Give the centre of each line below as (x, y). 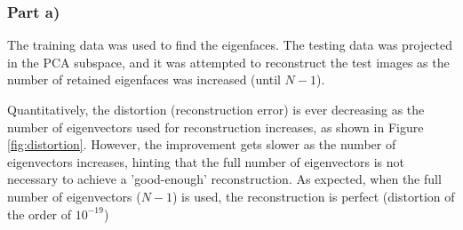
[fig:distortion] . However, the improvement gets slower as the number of (202, 144)
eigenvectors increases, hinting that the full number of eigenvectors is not (206, 161)
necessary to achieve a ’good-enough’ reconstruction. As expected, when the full (224, 179)
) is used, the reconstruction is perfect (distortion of (314, 196)
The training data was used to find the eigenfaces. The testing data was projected (230, 45)
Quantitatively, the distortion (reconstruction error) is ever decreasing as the (216, 109)
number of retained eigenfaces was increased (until (144, 79)
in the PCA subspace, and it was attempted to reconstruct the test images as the (228, 62)
